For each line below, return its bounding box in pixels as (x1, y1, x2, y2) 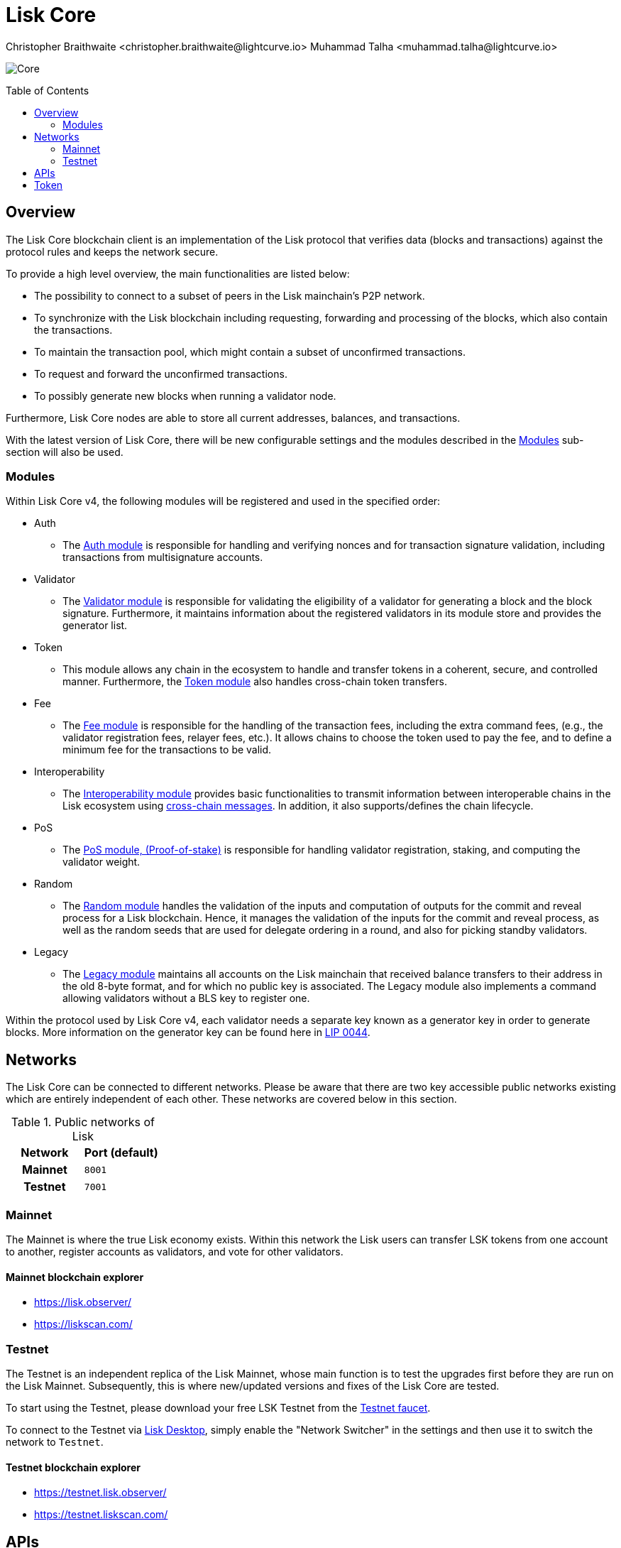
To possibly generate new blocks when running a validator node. (34, 389, 336, 402)
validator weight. (62, 856, 141, 868)
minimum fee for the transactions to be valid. (62, 743, 272, 756)
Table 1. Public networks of (11, 1115, 155, 1130)
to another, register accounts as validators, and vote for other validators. (6, 1245, 344, 1258)
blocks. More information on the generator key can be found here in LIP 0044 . (6, 1026, 370, 1039)
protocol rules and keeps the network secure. (6, 245, 219, 258)
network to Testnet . (6, 1435, 104, 1448)
